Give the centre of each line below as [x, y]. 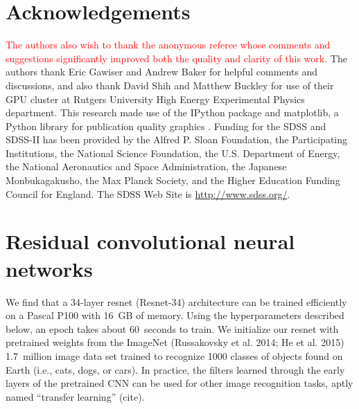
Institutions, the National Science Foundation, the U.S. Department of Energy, [173, 153]
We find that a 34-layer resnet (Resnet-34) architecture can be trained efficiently [176, 301]
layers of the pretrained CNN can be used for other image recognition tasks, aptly [179, 383]
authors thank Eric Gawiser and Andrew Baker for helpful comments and [162, 72]
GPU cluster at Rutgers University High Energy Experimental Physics [155, 99]
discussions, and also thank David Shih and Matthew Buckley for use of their [170, 85]
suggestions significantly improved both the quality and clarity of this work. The [176, 58]
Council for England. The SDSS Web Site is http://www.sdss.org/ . [148, 193]
